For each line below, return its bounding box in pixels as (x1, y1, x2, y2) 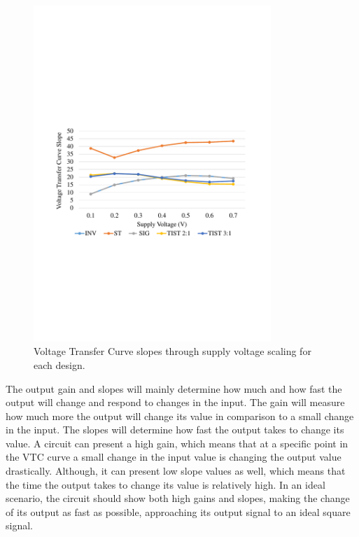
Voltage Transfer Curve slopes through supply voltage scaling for (34, 344, 311, 358)
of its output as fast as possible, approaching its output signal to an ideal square (6, 504, 351, 519)
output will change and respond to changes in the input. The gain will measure (6, 395, 345, 410)
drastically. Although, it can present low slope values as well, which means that (6, 463, 346, 478)
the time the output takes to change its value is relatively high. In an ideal (6, 477, 325, 491)
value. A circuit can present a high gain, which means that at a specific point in (6, 435, 349, 450)
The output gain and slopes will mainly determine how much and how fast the (6, 381, 342, 396)
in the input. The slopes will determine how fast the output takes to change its (6, 422, 344, 437)
